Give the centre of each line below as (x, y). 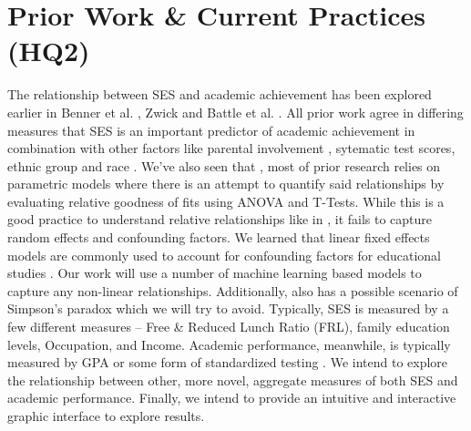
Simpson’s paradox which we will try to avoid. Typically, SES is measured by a (228, 308)
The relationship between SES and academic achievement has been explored (220, 94)
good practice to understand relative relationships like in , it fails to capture (220, 219)
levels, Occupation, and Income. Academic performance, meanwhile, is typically (229, 344)
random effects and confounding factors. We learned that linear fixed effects (219, 237)
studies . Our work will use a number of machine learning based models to (215, 273)
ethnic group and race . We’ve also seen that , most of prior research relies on (224, 165)
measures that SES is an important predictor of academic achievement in (211, 130)
